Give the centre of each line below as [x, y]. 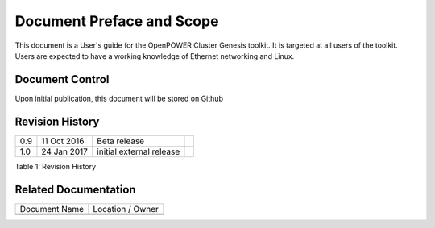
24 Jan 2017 [65, 151]
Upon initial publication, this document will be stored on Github [119, 98]
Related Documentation [75, 189]
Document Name [52, 209]
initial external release [139, 151]
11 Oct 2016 [63, 141]
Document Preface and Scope [117, 21]
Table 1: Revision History [56, 166]
